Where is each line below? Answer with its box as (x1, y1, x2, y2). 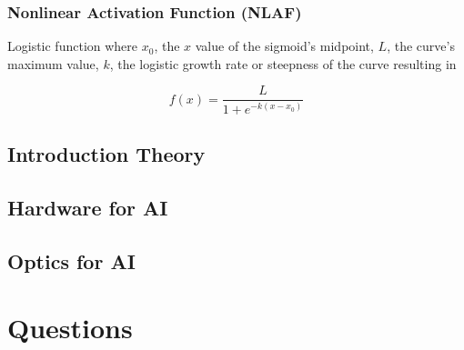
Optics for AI (7, 246, 136, 275)
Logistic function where (7, 36, 138, 55)
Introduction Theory (7, 140, 206, 168)
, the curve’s (387, 36, 455, 55)
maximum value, (7, 54, 99, 73)
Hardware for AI (7, 193, 168, 221)
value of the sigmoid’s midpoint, (195, 36, 374, 55)
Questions (7, 309, 133, 346)
